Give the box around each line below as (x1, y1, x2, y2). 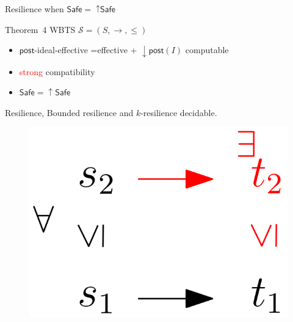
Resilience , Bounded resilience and (5, 106, 134, 119)
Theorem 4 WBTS (5, 23, 76, 35)
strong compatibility (19, 65, 95, 78)
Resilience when (5, 2, 64, 15)
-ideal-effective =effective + (34, 43, 137, 56)
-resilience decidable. (140, 106, 217, 119)
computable (185, 43, 229, 56)
